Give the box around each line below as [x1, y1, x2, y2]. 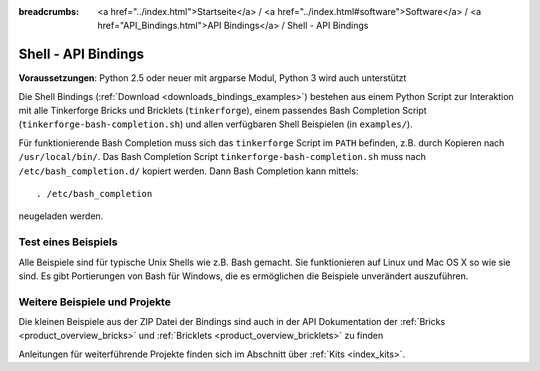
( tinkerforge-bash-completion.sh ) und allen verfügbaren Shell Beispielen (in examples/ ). [18, 118, 414, 130]
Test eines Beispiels [18, 235, 118, 249]
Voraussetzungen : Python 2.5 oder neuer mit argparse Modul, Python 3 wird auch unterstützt [18, 72, 407, 84]
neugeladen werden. [18, 210, 104, 222]
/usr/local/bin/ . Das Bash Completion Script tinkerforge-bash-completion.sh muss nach [18, 151, 427, 163]
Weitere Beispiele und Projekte [18, 295, 172, 309]
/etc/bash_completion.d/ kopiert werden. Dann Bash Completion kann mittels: [18, 165, 359, 177]
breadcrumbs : [18, 6, 80, 17]
